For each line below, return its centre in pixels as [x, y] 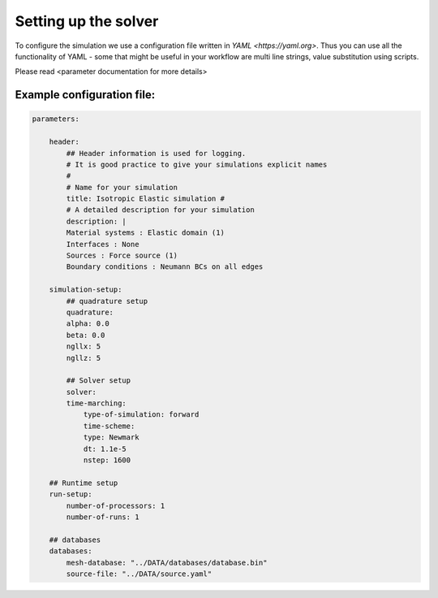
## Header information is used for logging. [156, 153]
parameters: [56, 119]
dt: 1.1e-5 [105, 448]
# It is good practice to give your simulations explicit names [197, 164]
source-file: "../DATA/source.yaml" [139, 574]
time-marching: [97, 403]
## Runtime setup [84, 483]
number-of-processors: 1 [116, 505]
